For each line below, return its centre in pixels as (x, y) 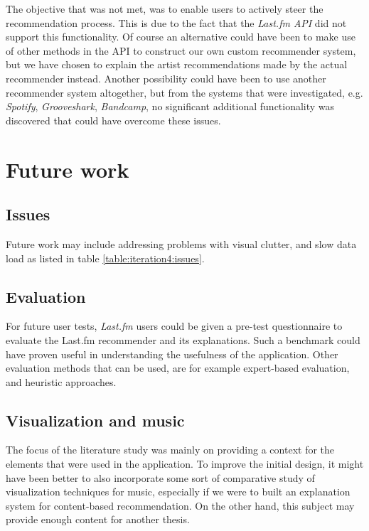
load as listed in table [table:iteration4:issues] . (105, 258)
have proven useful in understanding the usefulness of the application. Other (172, 354)
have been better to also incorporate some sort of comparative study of (160, 477)
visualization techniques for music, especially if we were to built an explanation (178, 492)
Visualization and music (95, 420)
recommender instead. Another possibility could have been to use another (166, 78)
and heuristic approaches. (61, 381)
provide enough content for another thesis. (98, 519)
